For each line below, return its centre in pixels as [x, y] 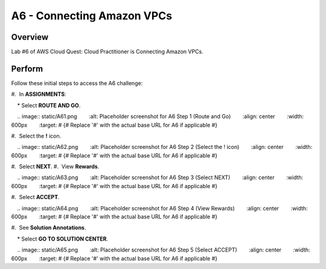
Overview [30, 37]
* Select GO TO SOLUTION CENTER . [63, 239]
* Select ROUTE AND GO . [49, 105]
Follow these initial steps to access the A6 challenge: [77, 83]
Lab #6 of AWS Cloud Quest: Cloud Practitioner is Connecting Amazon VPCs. [107, 52]
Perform [27, 68]
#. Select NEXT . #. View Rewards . [55, 166]
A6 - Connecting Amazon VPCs [91, 16]
